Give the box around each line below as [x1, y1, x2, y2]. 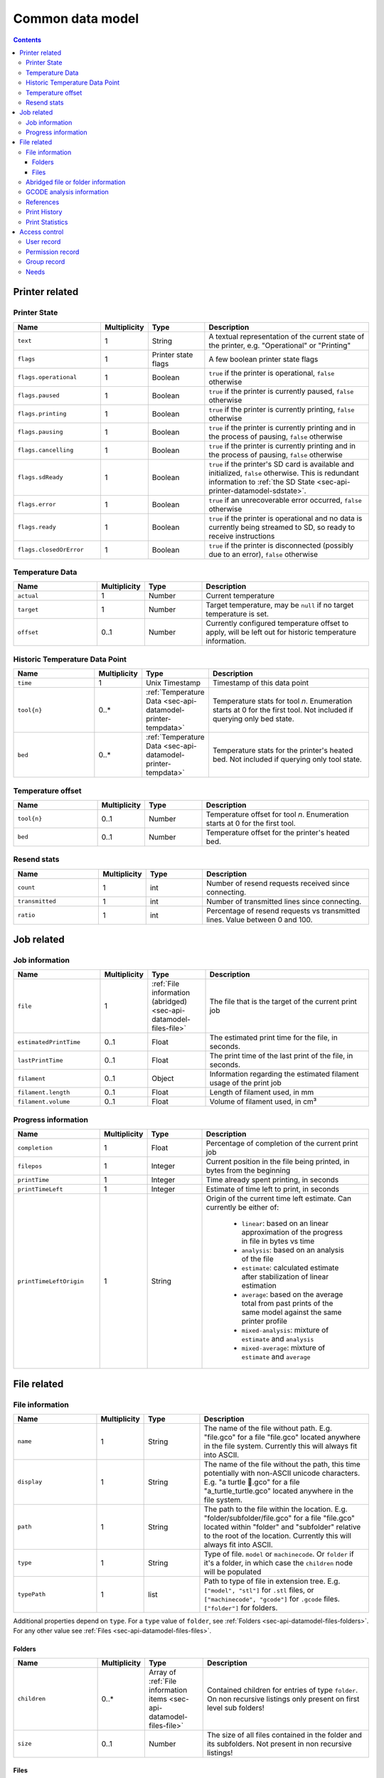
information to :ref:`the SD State [208, 477, 316, 486]
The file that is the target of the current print [209, 996, 357, 1006]
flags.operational [17, 373, 78, 381]
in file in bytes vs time [241, 1236, 315, 1246]
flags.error [17, 501, 56, 509]
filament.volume [17, 1097, 70, 1105]
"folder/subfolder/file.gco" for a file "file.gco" [203, 1513, 356, 1523]
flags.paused [17, 392, 60, 400]
